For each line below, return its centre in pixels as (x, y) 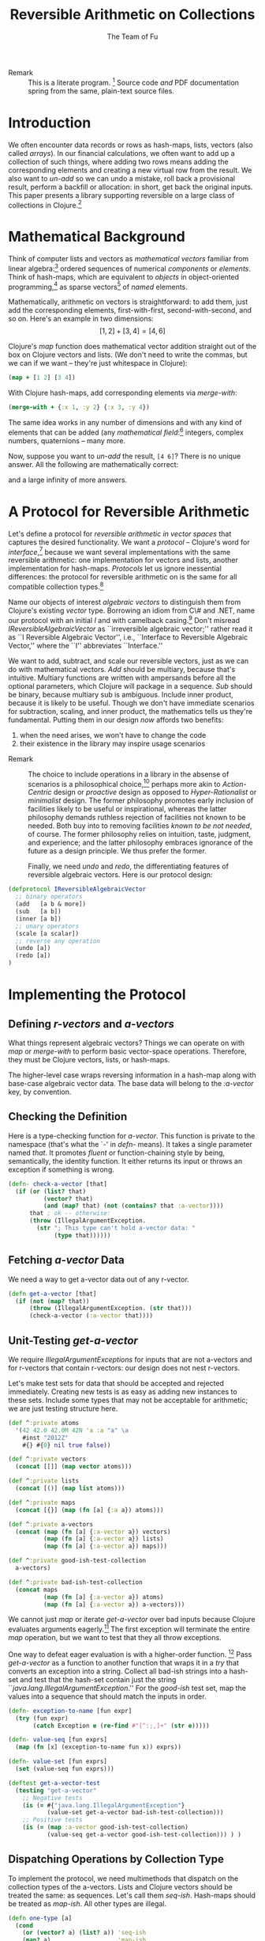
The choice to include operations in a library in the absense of (129, 774)
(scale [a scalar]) (47, 933)
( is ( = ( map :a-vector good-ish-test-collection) (106, 1827)
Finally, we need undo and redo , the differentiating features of (128, 866)
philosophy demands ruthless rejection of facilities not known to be (137, 818)
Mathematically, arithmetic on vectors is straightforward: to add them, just (128, 302)
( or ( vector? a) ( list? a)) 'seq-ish (84, 1933)
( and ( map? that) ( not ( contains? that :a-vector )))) (133, 1206)
